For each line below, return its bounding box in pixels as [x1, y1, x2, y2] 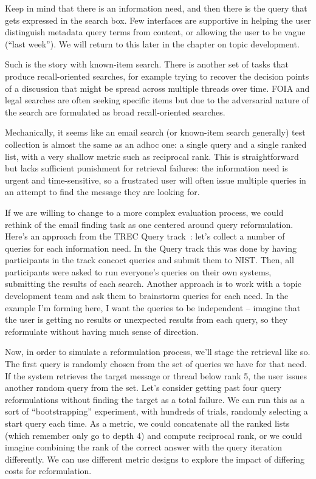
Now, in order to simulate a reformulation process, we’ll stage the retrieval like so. [5, 345, 311, 358]
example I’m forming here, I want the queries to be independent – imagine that [5, 301, 301, 314]
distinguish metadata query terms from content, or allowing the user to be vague [5, 26, 306, 38]
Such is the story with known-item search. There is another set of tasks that [5, 58, 289, 71]
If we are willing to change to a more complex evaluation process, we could [5, 205, 284, 218]
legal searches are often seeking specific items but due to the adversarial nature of [5, 94, 309, 106]
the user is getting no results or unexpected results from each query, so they [5, 313, 288, 326]
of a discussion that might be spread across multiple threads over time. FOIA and [5, 81, 310, 94]
